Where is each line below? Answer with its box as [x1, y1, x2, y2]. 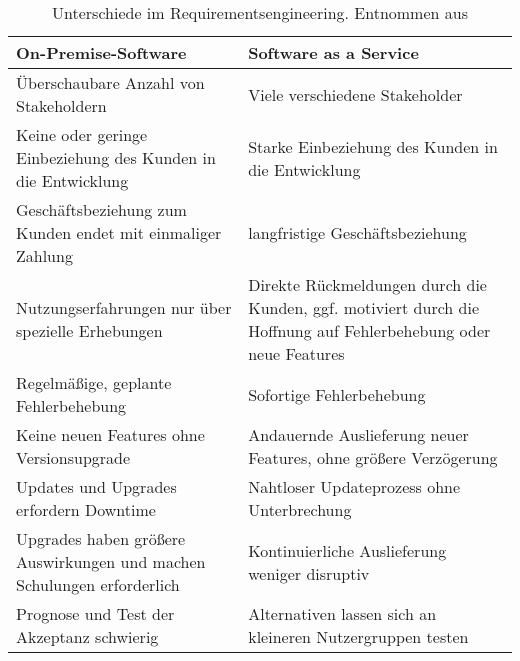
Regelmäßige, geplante [16, 371, 172, 394]
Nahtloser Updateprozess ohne [248, 475, 461, 498]
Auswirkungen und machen [16, 550, 206, 573]
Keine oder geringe [16, 123, 148, 146]
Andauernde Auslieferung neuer [248, 423, 469, 446]
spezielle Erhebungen [16, 319, 163, 342]
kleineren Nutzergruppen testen [248, 625, 469, 648]
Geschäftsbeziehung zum [16, 198, 187, 221]
